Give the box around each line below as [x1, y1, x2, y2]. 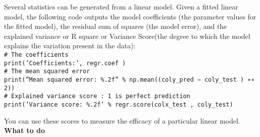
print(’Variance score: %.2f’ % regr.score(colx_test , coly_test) [4, 101, 233, 108]
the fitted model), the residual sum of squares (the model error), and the [4, 21, 227, 31]
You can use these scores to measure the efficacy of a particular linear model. [4, 115, 240, 126]
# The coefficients [4, 51, 68, 58]
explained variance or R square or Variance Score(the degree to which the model [4, 30, 250, 41]
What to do [4, 125, 45, 136]
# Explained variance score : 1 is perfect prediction [4, 93, 190, 100]
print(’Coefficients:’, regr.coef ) [4, 59, 126, 67]
